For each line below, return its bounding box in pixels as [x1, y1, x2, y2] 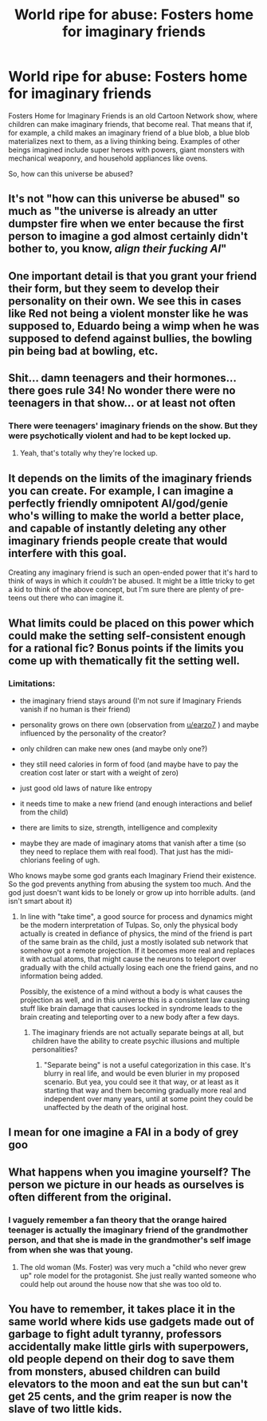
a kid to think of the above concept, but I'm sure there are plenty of [8, 585, 229, 595]
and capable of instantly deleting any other [8, 521, 227, 535]
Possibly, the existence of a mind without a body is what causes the [19, 986, 243, 996]
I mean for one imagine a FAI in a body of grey [8, 1125, 239, 1140]
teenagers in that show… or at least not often [8, 396, 236, 410]
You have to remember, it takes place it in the [8, 1303, 236, 1316]
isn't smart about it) [8, 896, 73, 906]
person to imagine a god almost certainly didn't [8, 229, 249, 243]
